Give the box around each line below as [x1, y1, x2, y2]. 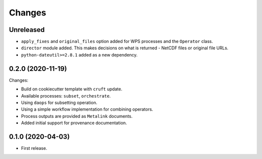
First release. [21, 145, 48, 151]
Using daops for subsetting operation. [21, 100, 98, 105]
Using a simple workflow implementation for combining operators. [21, 106, 153, 112]
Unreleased [9, 26, 45, 34]
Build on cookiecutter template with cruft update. [21, 86, 122, 92]
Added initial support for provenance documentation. [21, 120, 127, 126]
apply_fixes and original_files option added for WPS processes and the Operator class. [21, 39, 213, 44]
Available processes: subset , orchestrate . [21, 93, 111, 99]
